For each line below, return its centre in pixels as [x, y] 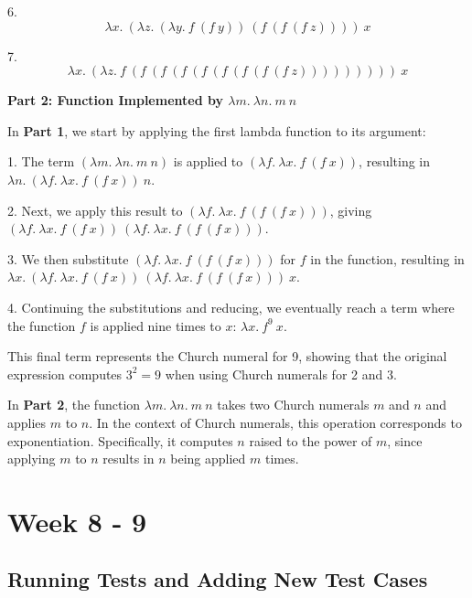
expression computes [65, 374]
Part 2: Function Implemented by [115, 100]
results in [129, 459]
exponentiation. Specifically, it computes [120, 440]
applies [27, 422]
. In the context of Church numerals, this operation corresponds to [275, 422]
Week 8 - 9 [77, 521]
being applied [208, 459]
